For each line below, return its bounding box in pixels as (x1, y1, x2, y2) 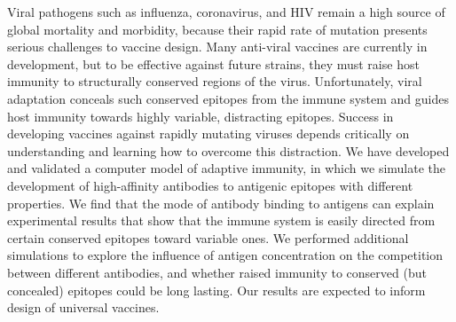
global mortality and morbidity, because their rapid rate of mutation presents (7, 20, 428, 38)
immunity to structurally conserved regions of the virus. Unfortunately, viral (7, 72, 422, 90)
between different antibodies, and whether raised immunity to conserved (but (7, 263, 427, 281)
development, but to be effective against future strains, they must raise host (7, 54, 420, 73)
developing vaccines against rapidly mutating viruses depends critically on (7, 124, 410, 143)
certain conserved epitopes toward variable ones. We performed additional (7, 228, 409, 247)
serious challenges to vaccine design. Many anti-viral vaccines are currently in (7, 37, 428, 56)
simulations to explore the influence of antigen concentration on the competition (7, 246, 444, 264)
